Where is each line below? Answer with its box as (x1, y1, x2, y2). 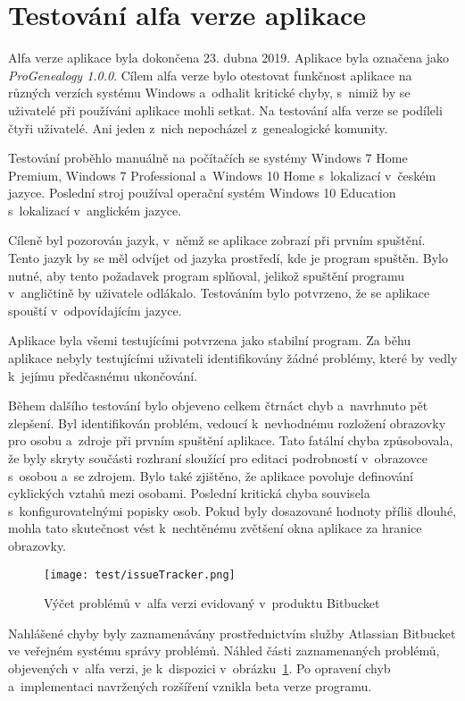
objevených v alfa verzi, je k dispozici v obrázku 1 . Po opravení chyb (8, 659, 391, 677)
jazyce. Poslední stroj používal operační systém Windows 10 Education (8, 183, 396, 202)
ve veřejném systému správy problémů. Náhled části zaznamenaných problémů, (8, 641, 440, 660)
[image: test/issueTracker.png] (44, 568, 236, 581)
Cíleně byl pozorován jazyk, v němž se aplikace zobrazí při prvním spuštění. (8, 231, 426, 249)
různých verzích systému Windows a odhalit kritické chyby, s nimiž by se (8, 83, 411, 102)
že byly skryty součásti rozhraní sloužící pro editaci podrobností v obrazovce (8, 449, 428, 467)
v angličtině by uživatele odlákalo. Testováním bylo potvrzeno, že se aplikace (8, 283, 430, 302)
